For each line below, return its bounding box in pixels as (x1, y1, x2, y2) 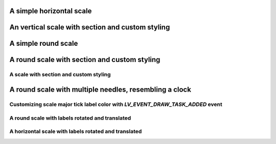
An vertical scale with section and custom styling (9, 23, 170, 32)
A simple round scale (9, 39, 78, 48)
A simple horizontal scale (9, 7, 92, 15)
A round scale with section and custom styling (9, 55, 160, 64)
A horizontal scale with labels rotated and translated (9, 128, 142, 135)
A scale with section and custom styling (9, 71, 111, 78)
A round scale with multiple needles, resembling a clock (9, 85, 192, 94)
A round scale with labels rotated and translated (9, 114, 131, 122)
